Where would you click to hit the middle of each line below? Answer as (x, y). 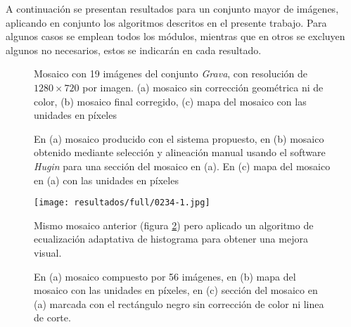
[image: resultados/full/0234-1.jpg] (122, 203)
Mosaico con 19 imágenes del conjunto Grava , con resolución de (171, 73)
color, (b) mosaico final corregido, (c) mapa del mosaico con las (170, 101)
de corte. (52, 318)
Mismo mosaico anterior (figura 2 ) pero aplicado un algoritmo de (174, 225)
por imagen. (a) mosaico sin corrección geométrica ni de (203, 87)
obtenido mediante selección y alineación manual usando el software (180, 152)
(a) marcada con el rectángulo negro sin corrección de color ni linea (179, 303)
